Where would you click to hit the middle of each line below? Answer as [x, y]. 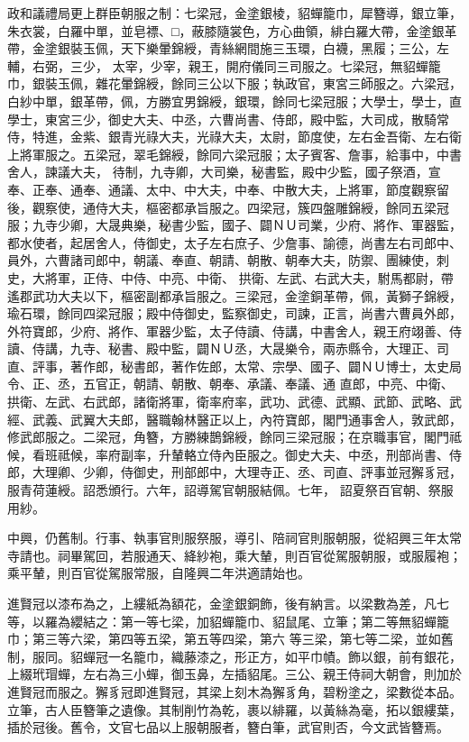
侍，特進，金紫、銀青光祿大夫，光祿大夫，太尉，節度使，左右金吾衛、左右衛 [234, 137]
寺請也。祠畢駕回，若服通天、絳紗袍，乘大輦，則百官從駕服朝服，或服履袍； [234, 555]
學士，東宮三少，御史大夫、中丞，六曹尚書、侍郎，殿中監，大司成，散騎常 [228, 119]
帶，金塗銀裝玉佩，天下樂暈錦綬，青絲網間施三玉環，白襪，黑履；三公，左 [228, 48]
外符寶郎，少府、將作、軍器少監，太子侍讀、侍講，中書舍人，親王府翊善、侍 [234, 330]
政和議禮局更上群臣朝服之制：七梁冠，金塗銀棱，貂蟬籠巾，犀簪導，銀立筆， [234, 13]
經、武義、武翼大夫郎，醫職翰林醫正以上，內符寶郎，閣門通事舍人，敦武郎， [234, 419]
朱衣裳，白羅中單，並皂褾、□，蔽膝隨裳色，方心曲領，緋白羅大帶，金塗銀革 [232, 30]
